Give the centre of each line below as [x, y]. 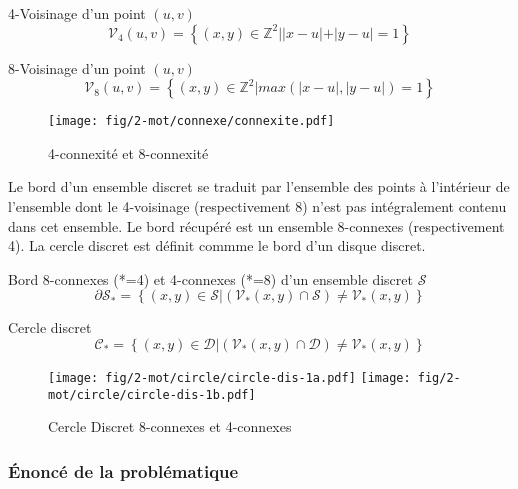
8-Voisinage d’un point [77, 67]
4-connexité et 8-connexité [128, 152]
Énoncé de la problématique [123, 470]
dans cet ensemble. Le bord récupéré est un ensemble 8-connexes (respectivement [256, 225]
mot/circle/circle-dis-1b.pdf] [152, 394]
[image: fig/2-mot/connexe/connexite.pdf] [191, 121]
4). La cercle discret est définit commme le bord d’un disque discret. [217, 245]
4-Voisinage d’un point [77, 13]
